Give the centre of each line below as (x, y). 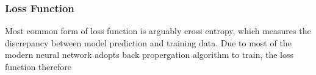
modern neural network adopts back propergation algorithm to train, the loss (149, 55)
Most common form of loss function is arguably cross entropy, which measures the (158, 31)
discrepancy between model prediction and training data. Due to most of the (148, 42)
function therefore (38, 66)
